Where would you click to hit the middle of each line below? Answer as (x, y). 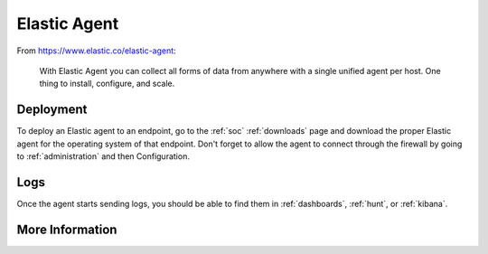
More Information (67, 229)
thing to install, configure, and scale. (107, 84)
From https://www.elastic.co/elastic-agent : (96, 51)
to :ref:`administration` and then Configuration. (103, 156)
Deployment (52, 110)
